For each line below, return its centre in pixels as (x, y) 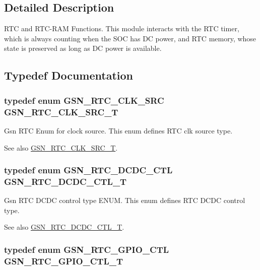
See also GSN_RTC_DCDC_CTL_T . (64, 227)
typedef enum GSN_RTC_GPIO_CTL (87, 249)
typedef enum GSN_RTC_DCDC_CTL (88, 170)
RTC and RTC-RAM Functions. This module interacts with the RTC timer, (122, 28)
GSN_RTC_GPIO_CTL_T (64, 261)
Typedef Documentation (69, 75)
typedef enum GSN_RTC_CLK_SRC (84, 100)
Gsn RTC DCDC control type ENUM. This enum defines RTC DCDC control (125, 200)
